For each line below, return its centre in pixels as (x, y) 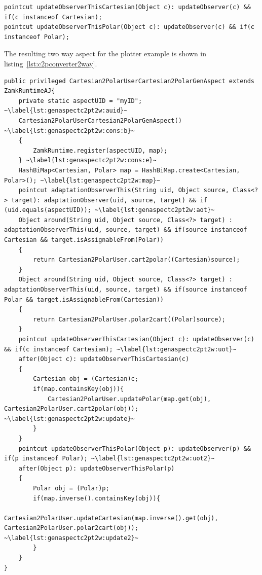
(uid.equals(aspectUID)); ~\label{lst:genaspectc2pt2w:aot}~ (109, 210)
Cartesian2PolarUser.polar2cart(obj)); (71, 528)
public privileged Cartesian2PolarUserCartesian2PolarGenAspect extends (129, 81)
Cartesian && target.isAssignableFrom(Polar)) (84, 240)
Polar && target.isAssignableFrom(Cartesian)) (84, 299)
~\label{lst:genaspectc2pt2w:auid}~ (66, 111)
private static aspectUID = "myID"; (80, 101)
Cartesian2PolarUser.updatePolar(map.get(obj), (129, 399)
